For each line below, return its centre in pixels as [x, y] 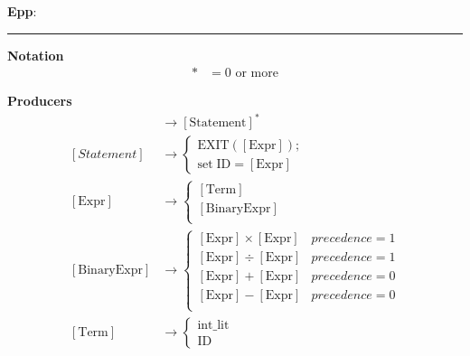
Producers [40, 101]
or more [257, 74]
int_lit [213, 326]
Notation [36, 55]
